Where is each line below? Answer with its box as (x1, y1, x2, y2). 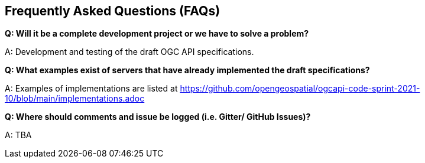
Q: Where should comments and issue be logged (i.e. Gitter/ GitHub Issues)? (5, 112, 311, 122)
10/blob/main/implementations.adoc (5, 93, 145, 104)
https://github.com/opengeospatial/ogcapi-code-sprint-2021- (180, 83, 420, 94)
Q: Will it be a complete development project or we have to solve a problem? (5, 28, 309, 39)
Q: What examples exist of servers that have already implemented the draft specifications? (5, 65, 370, 76)
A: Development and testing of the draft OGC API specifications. (5, 47, 254, 57)
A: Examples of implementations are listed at (5, 83, 178, 94)
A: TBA (5, 130, 32, 141)
